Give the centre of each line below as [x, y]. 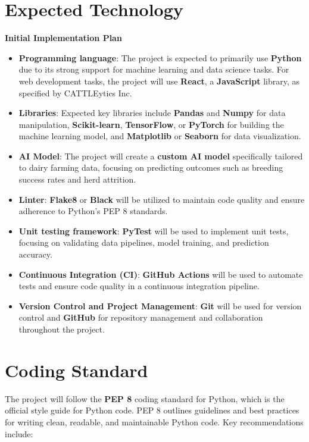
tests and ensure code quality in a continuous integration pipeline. [139, 286]
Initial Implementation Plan [63, 38]
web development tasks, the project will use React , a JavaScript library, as [159, 81]
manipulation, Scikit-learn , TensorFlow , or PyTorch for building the [151, 124]
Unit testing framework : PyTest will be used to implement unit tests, [154, 231]
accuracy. [35, 254]
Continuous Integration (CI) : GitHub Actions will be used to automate [161, 274]
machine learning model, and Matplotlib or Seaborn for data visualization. [160, 136]
